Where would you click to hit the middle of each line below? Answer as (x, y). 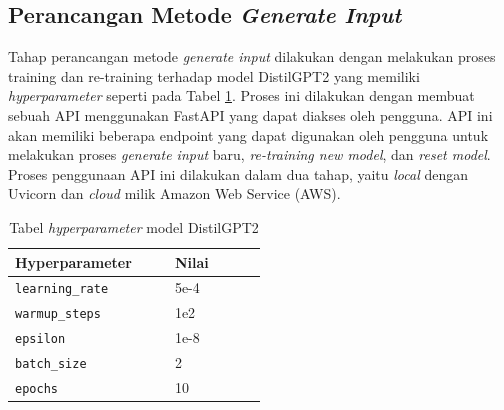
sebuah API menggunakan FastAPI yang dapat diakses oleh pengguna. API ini (250, 114)
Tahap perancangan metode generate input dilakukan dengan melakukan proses (252, 56)
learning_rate (62, 289)
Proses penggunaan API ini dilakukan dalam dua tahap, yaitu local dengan (238, 173)
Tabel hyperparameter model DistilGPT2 (134, 226)
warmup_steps (58, 314)
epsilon (40, 339)
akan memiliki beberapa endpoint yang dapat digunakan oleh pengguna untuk (248, 134)
